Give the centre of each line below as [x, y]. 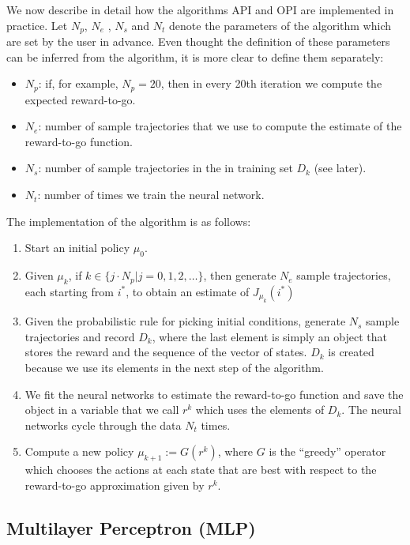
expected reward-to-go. [80, 99]
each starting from [69, 291]
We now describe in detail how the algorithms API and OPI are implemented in [200, 9]
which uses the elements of [260, 410]
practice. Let [37, 25]
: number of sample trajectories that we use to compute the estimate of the [220, 126]
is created [351, 352]
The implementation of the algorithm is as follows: [129, 221]
